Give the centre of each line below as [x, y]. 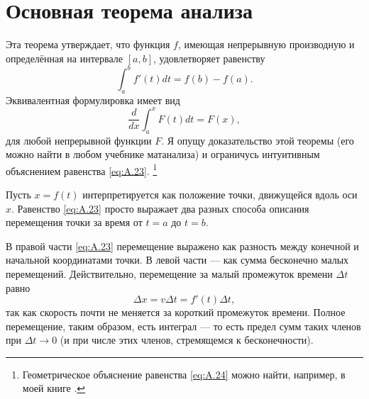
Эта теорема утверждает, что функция [88, 44]
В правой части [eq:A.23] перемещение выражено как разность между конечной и [182, 246]
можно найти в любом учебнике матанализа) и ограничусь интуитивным [163, 154]
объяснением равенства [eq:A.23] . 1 [82, 169]
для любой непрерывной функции [79, 140]
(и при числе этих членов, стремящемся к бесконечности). [187, 340]
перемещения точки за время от [74, 222]
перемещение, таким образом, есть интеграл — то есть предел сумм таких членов [183, 326]
